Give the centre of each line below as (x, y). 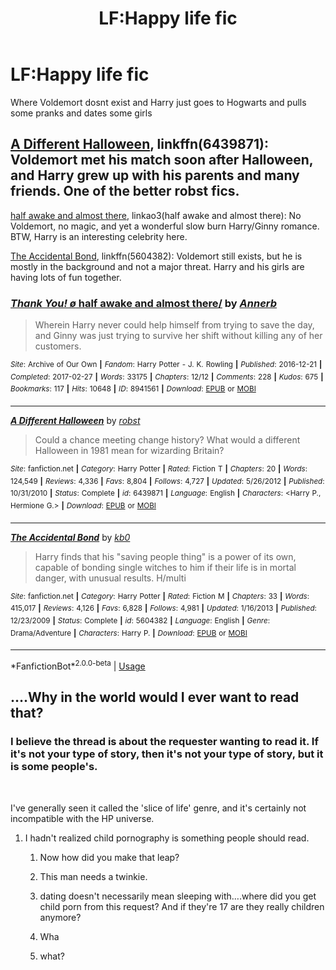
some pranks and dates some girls (81, 113)
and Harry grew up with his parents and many (155, 175)
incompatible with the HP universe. (82, 818)
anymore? (60, 917)
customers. (58, 346)
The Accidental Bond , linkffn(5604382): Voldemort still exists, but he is (156, 256)
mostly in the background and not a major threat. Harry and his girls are (157, 266)
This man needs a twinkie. (93, 876)
